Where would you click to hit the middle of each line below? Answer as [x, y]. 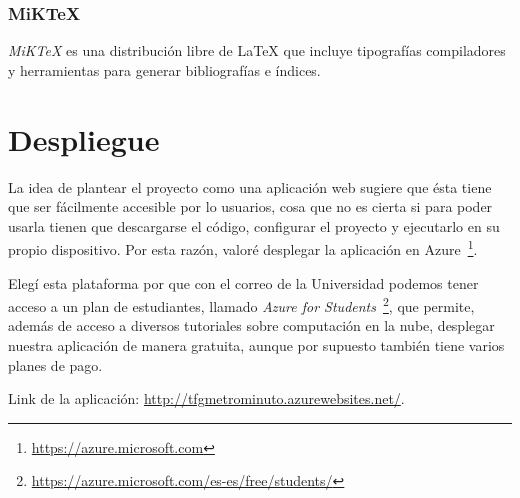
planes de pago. [55, 364]
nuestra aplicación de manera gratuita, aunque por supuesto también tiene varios [256, 345]
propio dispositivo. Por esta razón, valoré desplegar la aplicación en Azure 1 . [243, 247]
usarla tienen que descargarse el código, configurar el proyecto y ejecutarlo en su [254, 225]
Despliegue [84, 138]
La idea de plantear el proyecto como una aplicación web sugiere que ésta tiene [250, 186]
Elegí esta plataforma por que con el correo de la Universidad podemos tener [243, 282]
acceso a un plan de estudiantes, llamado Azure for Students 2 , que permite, [241, 304]
